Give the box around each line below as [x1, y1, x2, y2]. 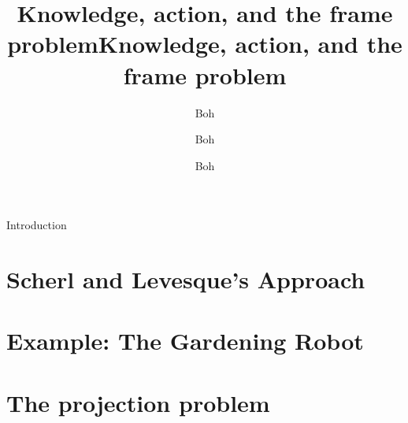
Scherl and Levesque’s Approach [6, 263, 365, 295]
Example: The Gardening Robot [6, 325, 364, 357]
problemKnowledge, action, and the [7, 28, 402, 60]
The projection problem [6, 386, 270, 418]
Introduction [6, 217, 67, 233]
